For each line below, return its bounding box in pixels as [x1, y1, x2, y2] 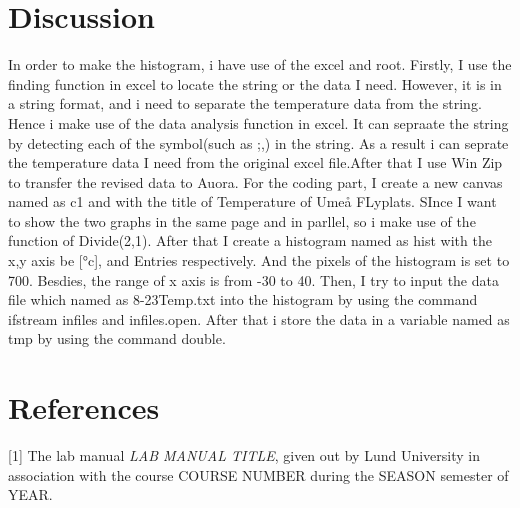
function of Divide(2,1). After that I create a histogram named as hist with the [8, 230, 492, 251]
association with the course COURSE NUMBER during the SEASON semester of [8, 464, 509, 485]
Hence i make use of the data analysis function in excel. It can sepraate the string [8, 112, 509, 133]
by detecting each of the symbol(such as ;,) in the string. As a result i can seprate [8, 132, 509, 153]
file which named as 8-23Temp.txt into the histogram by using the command [8, 289, 478, 310]
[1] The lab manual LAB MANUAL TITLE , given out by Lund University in [8, 445, 480, 466]
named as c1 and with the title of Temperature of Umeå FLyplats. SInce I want [8, 191, 497, 212]
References [8, 387, 160, 428]
